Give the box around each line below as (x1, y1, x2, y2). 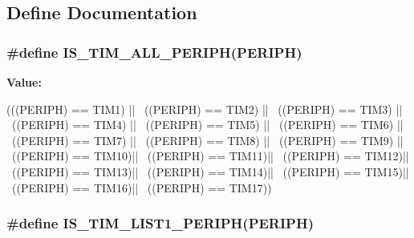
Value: (6, 74, 42, 90)
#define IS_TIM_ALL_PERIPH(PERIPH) (6, 42, 302, 62)
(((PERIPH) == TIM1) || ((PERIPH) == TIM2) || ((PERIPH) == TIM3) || (6, 100, 403, 117)
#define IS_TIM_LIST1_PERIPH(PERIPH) (6, 213, 315, 233)
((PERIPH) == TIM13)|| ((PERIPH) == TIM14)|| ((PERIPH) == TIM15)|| (11, 163, 409, 180)
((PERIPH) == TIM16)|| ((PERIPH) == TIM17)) (11, 179, 272, 196)
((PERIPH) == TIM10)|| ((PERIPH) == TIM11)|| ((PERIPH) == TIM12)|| (11, 147, 409, 164)
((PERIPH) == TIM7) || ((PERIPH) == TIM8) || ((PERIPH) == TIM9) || (11, 131, 404, 148)
